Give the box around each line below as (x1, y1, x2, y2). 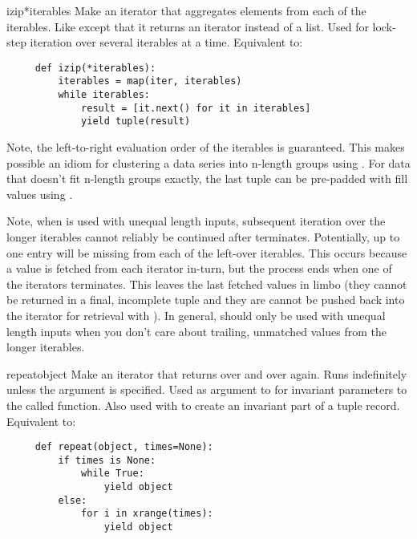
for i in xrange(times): (81, 508, 213, 520)
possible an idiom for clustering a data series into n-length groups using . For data (6, 154, 411, 171)
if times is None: (58, 454, 156, 466)
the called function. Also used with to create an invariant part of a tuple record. (6, 396, 400, 413)
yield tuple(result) (81, 115, 191, 128)
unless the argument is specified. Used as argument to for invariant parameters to (6, 381, 407, 398)
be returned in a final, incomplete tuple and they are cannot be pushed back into (6, 291, 405, 308)
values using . (6, 185, 73, 202)
